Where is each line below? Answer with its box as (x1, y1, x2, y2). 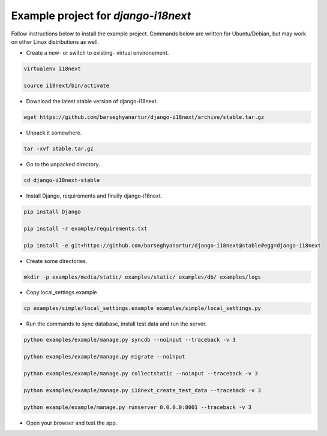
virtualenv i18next (23, 65, 81, 72)
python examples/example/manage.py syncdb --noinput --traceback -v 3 (23, 336, 236, 344)
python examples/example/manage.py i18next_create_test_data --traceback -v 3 (23, 387, 261, 393)
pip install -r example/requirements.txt (23, 225, 148, 232)
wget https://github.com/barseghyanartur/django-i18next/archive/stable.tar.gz (23, 114, 265, 121)
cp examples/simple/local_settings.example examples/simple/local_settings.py (23, 305, 261, 312)
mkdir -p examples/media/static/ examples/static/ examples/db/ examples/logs (23, 273, 261, 280)
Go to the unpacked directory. (26, 161, 100, 168)
